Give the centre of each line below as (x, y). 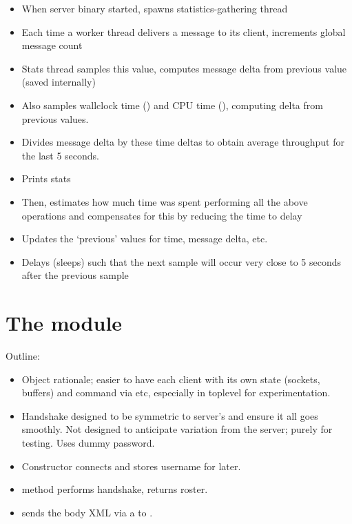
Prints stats (46, 178)
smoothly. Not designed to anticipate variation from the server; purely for (177, 429)
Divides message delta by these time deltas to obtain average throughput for (183, 142)
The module (64, 323)
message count (52, 45)
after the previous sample (75, 275)
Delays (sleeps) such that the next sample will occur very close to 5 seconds (181, 261)
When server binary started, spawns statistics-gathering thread (155, 8)
